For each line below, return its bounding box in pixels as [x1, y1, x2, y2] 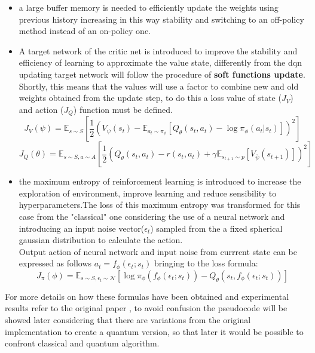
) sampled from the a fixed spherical [150, 222, 283, 234]
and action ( [19, 103, 64, 115]
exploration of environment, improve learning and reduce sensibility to [19, 186, 277, 199]
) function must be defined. [73, 103, 173, 115]
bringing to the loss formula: [154, 257, 258, 269]
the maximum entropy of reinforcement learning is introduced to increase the [19, 175, 301, 188]
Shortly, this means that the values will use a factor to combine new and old [19, 79, 299, 92]
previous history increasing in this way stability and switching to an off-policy [19, 13, 304, 25]
